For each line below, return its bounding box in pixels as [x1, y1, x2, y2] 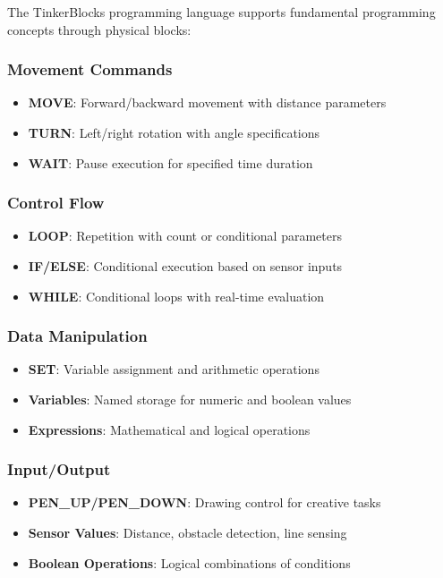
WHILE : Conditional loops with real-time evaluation [28, 286, 325, 305]
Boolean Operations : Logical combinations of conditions [28, 553, 351, 572]
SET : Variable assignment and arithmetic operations [28, 360, 319, 378]
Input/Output [7, 458, 111, 480]
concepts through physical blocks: [7, 20, 192, 38]
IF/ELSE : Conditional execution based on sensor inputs [28, 257, 343, 275]
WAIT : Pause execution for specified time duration [28, 153, 313, 172]
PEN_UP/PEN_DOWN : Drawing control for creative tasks [28, 493, 381, 512]
